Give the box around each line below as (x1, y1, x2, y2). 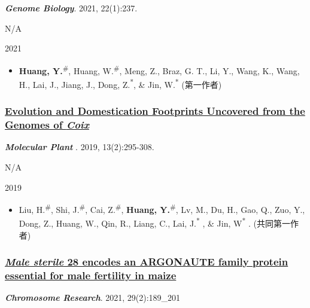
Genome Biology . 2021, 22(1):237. (5, 2, 138, 14)
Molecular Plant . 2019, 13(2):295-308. (5, 141, 154, 153)
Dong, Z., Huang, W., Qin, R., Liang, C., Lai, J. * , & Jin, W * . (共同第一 (19, 215, 290, 230)
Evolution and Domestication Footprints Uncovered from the (5, 103, 305, 118)
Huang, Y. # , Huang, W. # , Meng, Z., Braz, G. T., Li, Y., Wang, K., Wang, (19, 62, 300, 77)
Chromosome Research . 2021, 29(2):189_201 (5, 291, 181, 304)
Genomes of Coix (5, 117, 89, 132)
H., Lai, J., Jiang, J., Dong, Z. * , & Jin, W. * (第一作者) (19, 77, 222, 90)
